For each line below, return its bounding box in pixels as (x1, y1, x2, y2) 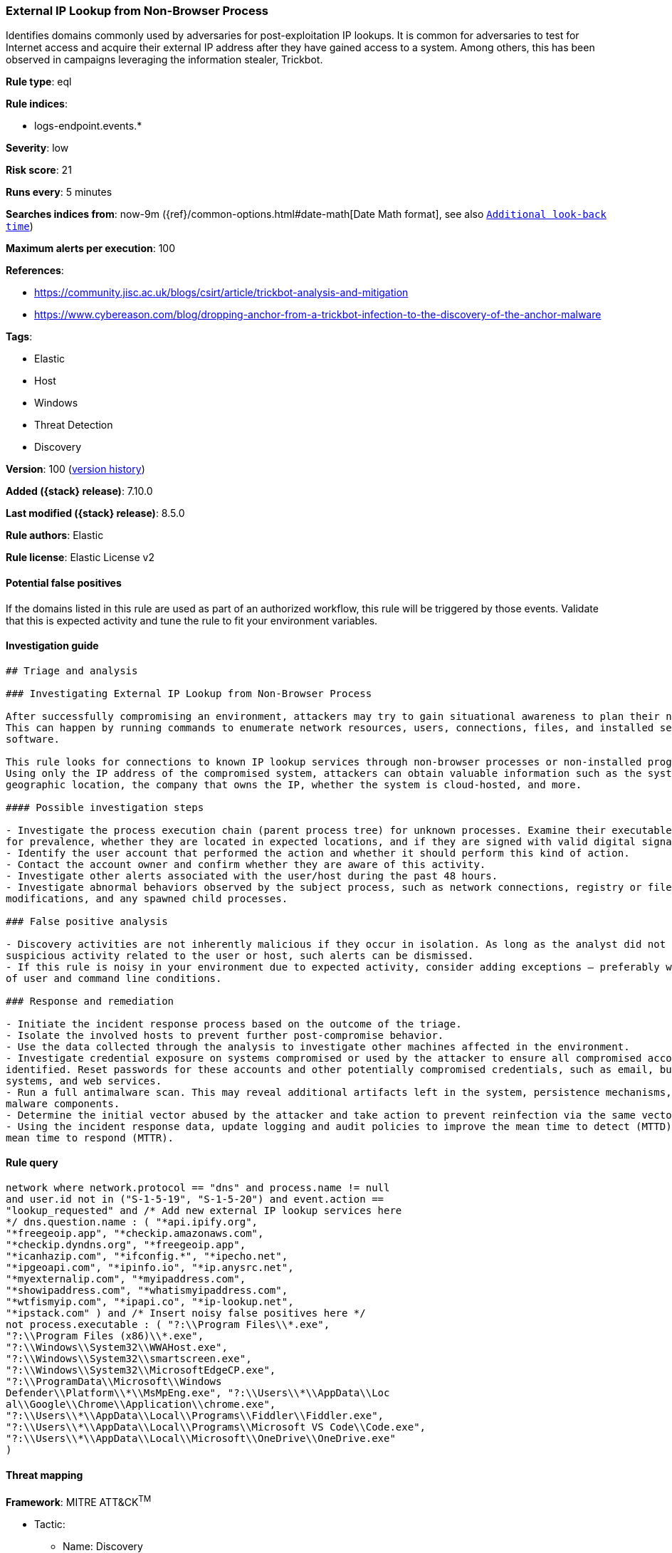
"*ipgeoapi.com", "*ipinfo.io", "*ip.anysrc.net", (6, 1262, 294, 1274)
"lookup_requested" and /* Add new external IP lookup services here (6, 1205, 402, 1217)
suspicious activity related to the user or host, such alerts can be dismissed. (6, 949, 474, 961)
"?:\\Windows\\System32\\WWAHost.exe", (6, 1342, 228, 1354)
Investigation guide (6, 639, 99, 652)
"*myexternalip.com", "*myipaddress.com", (6, 1273, 246, 1285)
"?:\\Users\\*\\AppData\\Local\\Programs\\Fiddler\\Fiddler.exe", (6, 1410, 384, 1422)
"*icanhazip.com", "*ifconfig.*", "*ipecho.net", (6, 1250, 288, 1262)
